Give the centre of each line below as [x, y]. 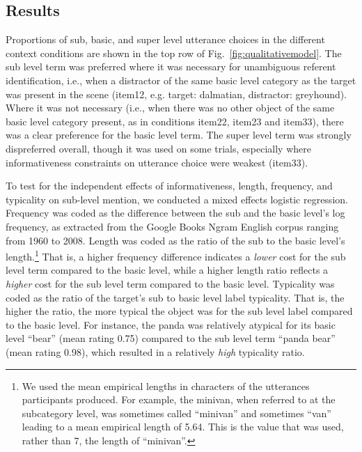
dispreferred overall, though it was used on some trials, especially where [158, 148]
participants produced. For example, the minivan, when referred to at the [179, 399]
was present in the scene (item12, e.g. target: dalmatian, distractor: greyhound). [176, 94]
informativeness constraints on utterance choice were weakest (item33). [157, 162]
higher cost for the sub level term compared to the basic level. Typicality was [170, 283]
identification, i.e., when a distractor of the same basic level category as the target [181, 80]
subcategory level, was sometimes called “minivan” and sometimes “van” [176, 413]
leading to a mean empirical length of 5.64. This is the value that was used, [183, 427]
